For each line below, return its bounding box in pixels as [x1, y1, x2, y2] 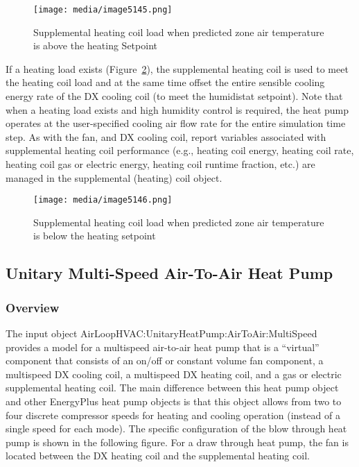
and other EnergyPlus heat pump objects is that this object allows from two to [6, 394, 342, 408]
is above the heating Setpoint [33, 38, 157, 53]
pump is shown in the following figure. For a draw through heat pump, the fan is [6, 434, 349, 449]
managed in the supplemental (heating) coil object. [6, 170, 222, 185]
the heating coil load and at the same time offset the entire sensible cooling [6, 75, 325, 90]
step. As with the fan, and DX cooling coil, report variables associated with [6, 129, 326, 144]
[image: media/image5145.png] [33, 5, 173, 15]
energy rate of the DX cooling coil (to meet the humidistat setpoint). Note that [6, 89, 343, 103]
